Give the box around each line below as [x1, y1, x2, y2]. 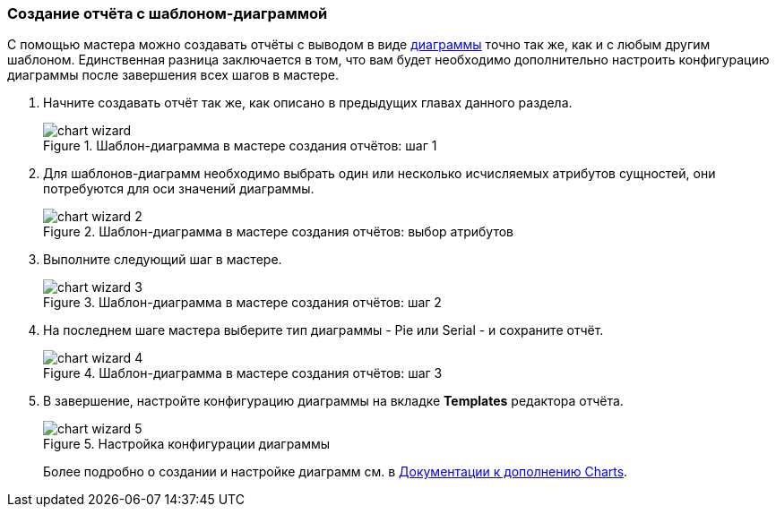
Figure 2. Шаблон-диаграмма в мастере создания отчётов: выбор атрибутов [43, 224, 514, 240]
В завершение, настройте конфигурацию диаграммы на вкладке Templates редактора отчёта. [43, 393, 624, 409]
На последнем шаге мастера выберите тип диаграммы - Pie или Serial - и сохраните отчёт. [43, 322, 604, 338]
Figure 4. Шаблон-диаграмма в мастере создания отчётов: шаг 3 [43, 365, 443, 381]
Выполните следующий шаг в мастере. [43, 252, 282, 268]
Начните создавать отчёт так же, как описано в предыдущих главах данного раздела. [43, 95, 573, 111]
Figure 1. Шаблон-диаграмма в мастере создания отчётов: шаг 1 [43, 138, 437, 154]
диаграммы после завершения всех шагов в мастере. [7, 67, 340, 83]
